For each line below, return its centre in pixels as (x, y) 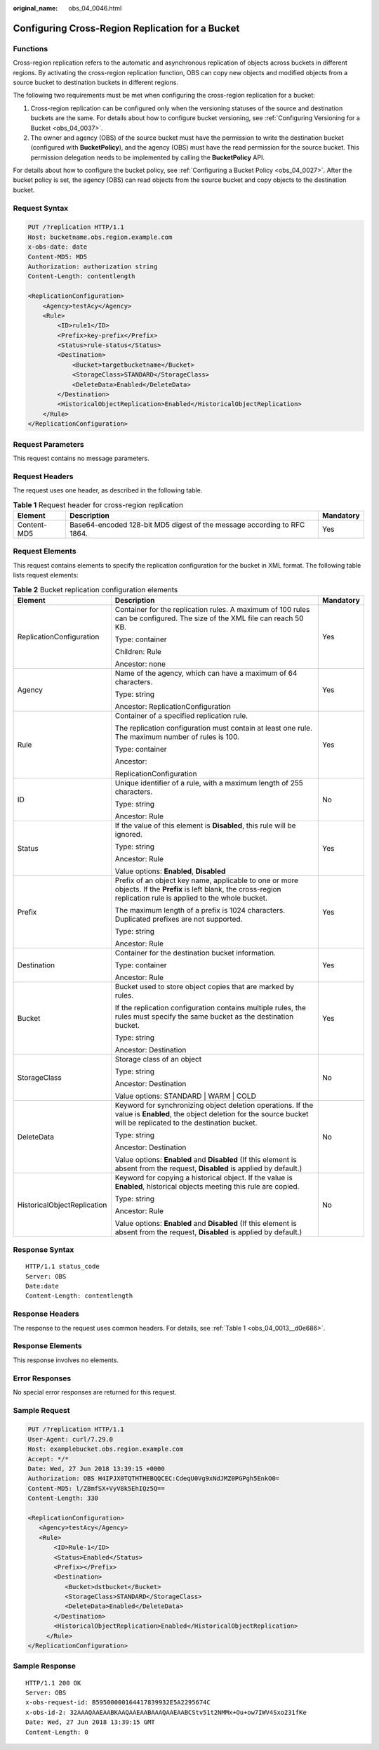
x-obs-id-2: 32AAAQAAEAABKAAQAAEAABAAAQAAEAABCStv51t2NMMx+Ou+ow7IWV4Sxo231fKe (166, 1712)
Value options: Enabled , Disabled (170, 871)
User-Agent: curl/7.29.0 (71, 1439)
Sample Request (41, 1410)
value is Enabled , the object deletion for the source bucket (212, 1114)
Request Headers (43, 476)
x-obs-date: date (58, 247)
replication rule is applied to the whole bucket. (191, 898)
